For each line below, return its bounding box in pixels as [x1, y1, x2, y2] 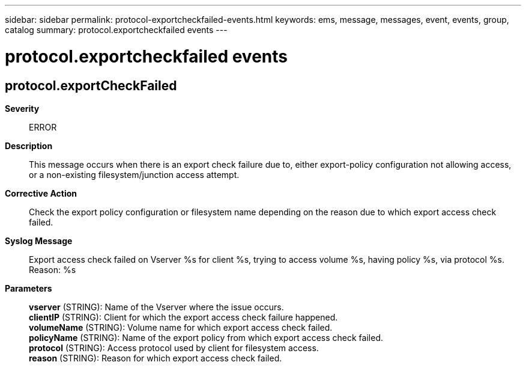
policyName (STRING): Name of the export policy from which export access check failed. [29, 332, 383, 343]
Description [5, 140, 53, 151]
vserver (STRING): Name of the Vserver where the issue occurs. [29, 301, 284, 312]
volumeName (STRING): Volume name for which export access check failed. [29, 322, 333, 333]
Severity [5, 103, 40, 114]
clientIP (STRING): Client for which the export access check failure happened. [29, 311, 338, 322]
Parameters [5, 283, 52, 293]
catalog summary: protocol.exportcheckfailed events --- [5, 25, 228, 35]
